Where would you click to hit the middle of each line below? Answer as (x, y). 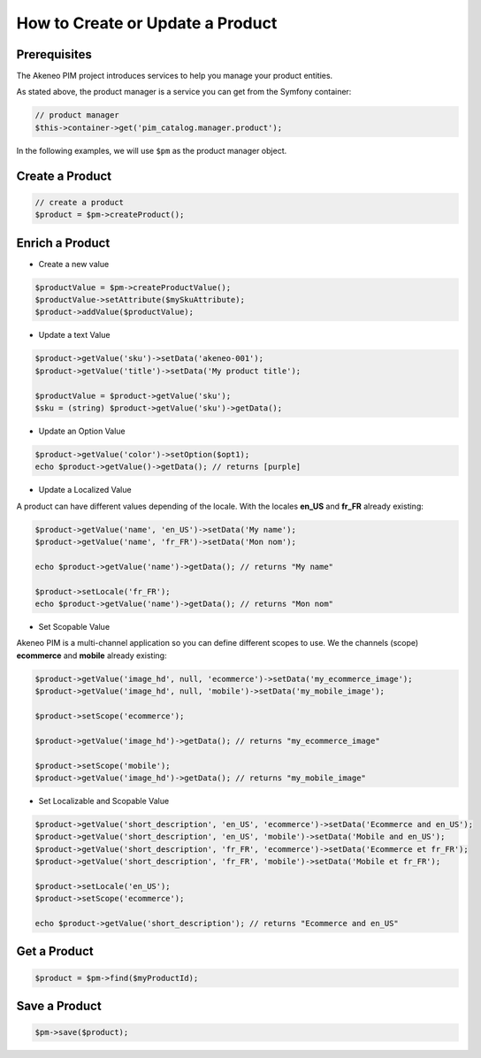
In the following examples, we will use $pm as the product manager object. (152, 150)
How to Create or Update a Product (147, 23)
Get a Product (55, 951)
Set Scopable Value (74, 627)
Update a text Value (74, 335)
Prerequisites (54, 54)
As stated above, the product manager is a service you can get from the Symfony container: (184, 92)
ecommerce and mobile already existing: (92, 655)
